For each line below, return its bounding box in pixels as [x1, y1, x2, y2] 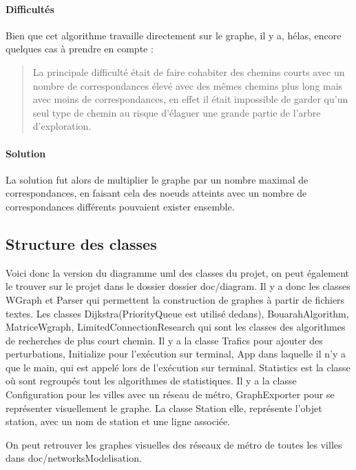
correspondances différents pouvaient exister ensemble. [6, 199, 235, 213]
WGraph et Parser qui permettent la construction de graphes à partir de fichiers [6, 292, 345, 306]
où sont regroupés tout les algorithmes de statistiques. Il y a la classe [6, 373, 297, 388]
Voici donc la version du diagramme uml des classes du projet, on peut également [6, 265, 350, 280]
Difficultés [6, 1, 54, 16]
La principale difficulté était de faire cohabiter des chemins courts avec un [32, 64, 345, 79]
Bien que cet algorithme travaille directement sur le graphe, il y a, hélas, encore [6, 28, 342, 42]
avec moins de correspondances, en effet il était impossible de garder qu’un [32, 92, 348, 106]
